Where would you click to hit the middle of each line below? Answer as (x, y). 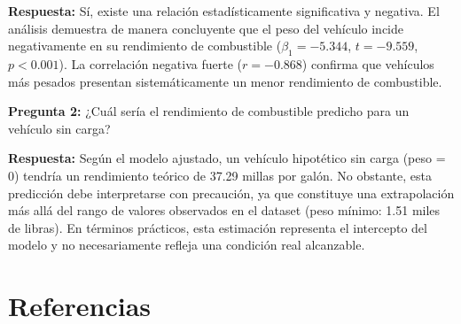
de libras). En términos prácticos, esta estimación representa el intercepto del (218, 227)
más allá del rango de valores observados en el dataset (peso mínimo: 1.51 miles (224, 210)
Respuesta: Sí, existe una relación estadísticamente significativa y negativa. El (224, 11)
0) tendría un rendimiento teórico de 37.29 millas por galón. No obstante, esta (220, 175)
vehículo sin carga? (59, 128)
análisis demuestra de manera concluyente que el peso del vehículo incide (206, 28)
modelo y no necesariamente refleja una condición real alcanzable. (187, 245)
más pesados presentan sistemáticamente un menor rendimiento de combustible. (225, 81)
